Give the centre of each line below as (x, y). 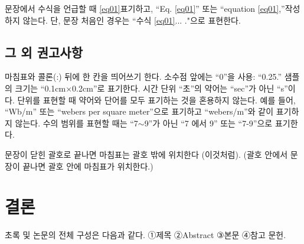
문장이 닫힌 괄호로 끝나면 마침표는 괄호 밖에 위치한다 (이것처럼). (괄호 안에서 (146, 154)
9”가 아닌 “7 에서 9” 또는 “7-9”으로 (208, 123)
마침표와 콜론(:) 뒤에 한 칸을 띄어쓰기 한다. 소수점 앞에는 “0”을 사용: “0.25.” (143, 77)
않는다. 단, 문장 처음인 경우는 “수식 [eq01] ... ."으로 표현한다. (132, 20)
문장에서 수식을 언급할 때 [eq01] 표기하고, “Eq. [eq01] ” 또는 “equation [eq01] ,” (145, 8)
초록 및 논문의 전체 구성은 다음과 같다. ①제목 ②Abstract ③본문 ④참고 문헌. (146, 235)
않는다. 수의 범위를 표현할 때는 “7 (76, 123)
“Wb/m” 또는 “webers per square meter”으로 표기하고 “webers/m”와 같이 (139, 111)
